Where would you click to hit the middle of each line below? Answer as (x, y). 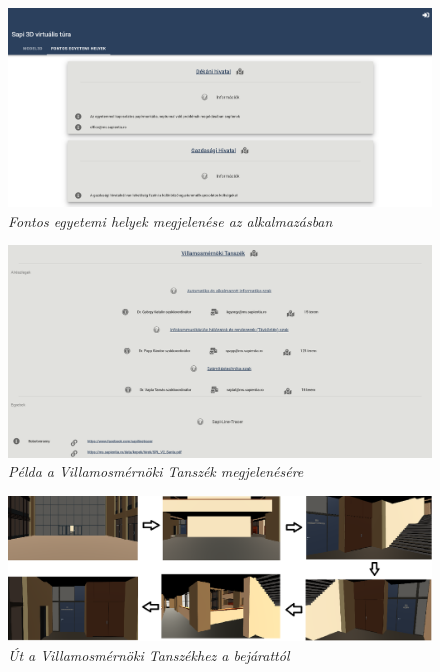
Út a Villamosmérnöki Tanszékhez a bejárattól (149, 654)
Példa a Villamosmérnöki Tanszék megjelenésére (156, 471)
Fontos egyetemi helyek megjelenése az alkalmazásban (170, 220)
